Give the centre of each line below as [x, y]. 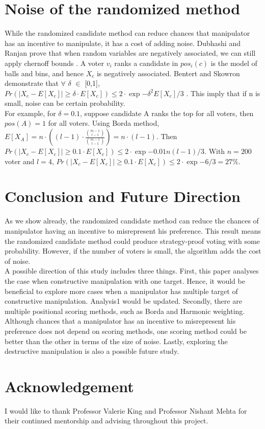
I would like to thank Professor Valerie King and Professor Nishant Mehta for [126, 410]
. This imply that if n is [223, 93]
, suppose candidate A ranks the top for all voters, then [167, 113]
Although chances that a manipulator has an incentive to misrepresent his [120, 321]
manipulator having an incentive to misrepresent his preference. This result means [133, 230]
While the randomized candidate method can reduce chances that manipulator [127, 33]
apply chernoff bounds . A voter [55, 63]
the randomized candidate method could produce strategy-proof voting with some [132, 241]
